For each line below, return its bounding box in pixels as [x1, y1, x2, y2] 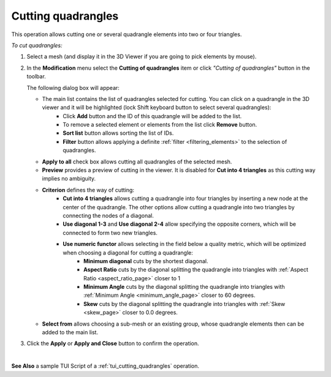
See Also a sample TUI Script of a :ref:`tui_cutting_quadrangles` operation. [11, 362, 199, 370]
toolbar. [26, 73, 46, 80]
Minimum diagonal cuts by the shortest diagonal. [83, 257, 208, 264]
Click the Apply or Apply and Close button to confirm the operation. [26, 340, 199, 347]
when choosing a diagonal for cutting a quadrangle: [63, 248, 193, 256]
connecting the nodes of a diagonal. [63, 212, 154, 219]
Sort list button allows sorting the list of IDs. [63, 129, 174, 137]
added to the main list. [42, 329, 98, 336]
